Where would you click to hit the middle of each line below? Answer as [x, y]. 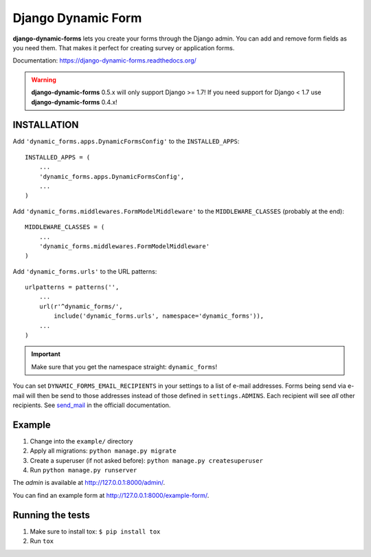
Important [46, 354]
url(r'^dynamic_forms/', [81, 306]
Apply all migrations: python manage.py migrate [103, 451]
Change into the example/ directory [81, 441]
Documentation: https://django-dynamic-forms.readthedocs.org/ [105, 61]
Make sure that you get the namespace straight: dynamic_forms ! [124, 367]
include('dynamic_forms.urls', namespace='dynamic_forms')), [159, 316]
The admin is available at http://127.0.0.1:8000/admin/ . [89, 483]
